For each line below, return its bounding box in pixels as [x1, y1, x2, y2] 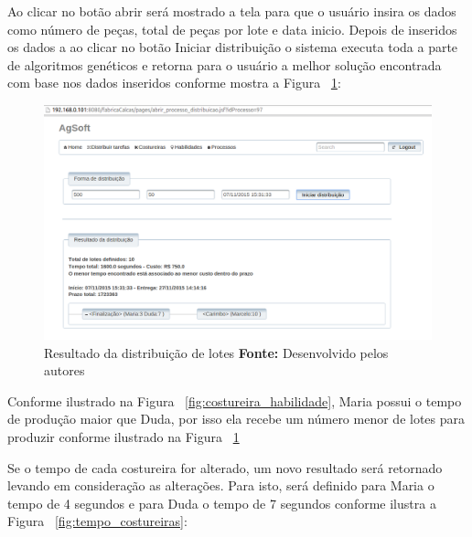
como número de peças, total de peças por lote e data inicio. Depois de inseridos [7, 19, 457, 38]
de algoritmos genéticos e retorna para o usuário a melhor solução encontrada [7, 55, 442, 74]
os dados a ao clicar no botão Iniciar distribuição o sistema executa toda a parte [7, 37, 458, 57]
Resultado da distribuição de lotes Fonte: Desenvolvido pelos [44, 342, 389, 362]
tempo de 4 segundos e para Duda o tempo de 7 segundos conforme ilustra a [7, 493, 436, 512]
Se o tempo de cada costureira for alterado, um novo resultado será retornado [7, 458, 443, 477]
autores [44, 361, 85, 380]
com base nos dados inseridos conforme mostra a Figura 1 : [7, 73, 341, 92]
